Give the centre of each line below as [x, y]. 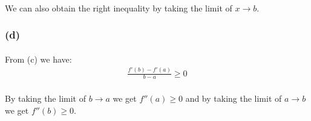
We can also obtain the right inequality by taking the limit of [119, 8]
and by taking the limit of [234, 98]
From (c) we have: [38, 59]
